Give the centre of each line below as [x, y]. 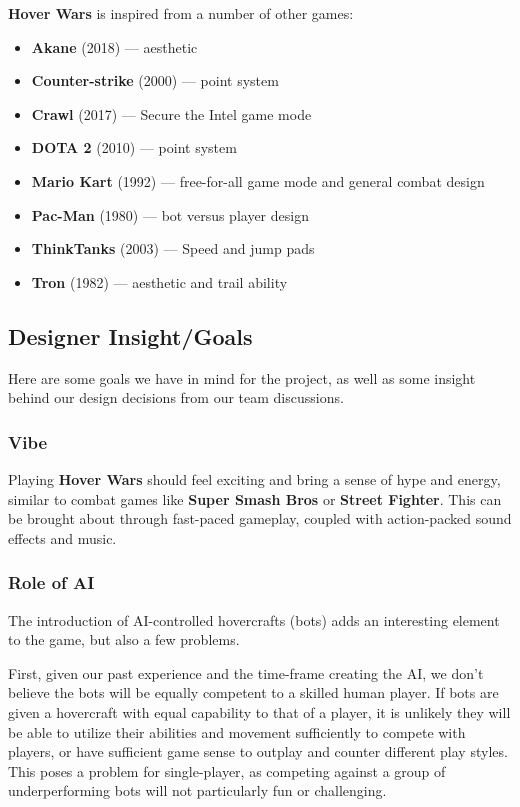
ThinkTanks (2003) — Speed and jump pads [173, 248]
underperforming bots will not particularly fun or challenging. [197, 790]
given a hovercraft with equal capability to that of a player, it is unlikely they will [259, 711]
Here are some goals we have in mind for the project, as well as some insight [242, 377]
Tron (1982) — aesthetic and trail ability [159, 281]
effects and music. [62, 537]
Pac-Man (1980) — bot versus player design [170, 214]
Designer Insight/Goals [130, 335]
